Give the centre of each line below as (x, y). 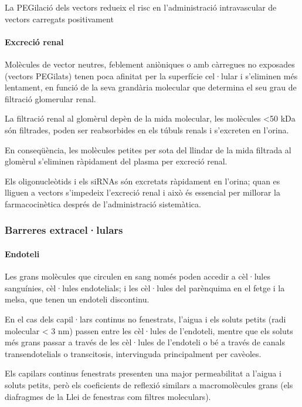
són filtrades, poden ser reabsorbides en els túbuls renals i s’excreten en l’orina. (147, 129)
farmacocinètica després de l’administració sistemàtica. (103, 203)
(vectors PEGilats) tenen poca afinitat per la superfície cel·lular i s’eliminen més (151, 75)
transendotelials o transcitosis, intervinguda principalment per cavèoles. (133, 353)
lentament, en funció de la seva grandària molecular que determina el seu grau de (151, 87)
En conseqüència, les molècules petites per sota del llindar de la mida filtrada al (148, 149)
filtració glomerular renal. (50, 98)
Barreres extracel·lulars (64, 230)
